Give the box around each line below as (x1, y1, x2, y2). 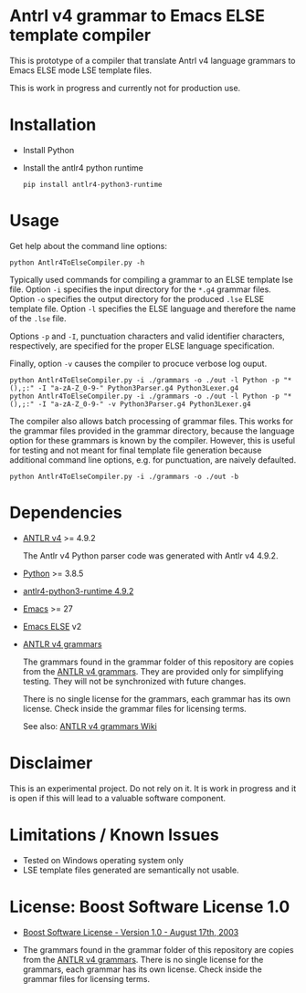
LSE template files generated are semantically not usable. (22, 864, 239, 875)
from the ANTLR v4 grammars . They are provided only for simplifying (22, 665, 284, 676)
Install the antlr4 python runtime (22, 162, 143, 173)
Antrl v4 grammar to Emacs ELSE (9, 5, 265, 26)
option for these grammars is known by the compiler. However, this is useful (9, 434, 295, 445)
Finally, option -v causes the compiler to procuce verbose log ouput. (9, 358, 268, 369)
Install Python (22, 144, 75, 155)
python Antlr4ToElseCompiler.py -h (9, 257, 145, 267)
